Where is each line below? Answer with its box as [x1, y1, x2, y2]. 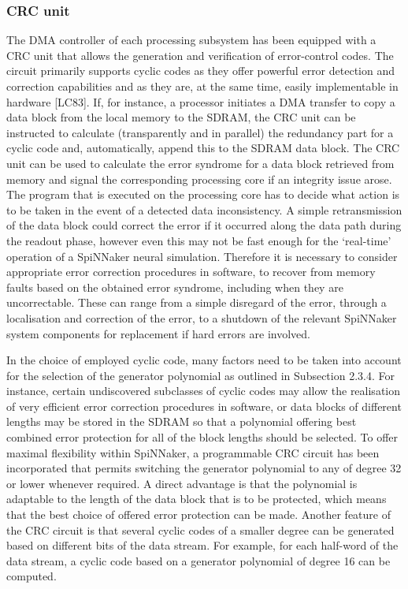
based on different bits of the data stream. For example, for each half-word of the [6, 537, 399, 554]
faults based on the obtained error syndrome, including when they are [6, 278, 343, 295]
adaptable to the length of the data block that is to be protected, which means [6, 490, 387, 507]
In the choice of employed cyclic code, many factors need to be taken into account [6, 352, 402, 368]
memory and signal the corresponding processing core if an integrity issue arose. [6, 170, 392, 187]
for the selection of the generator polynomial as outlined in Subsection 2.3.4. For [6, 367, 395, 383]
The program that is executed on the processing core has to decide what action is [6, 186, 400, 203]
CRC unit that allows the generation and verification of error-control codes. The [6, 47, 394, 63]
